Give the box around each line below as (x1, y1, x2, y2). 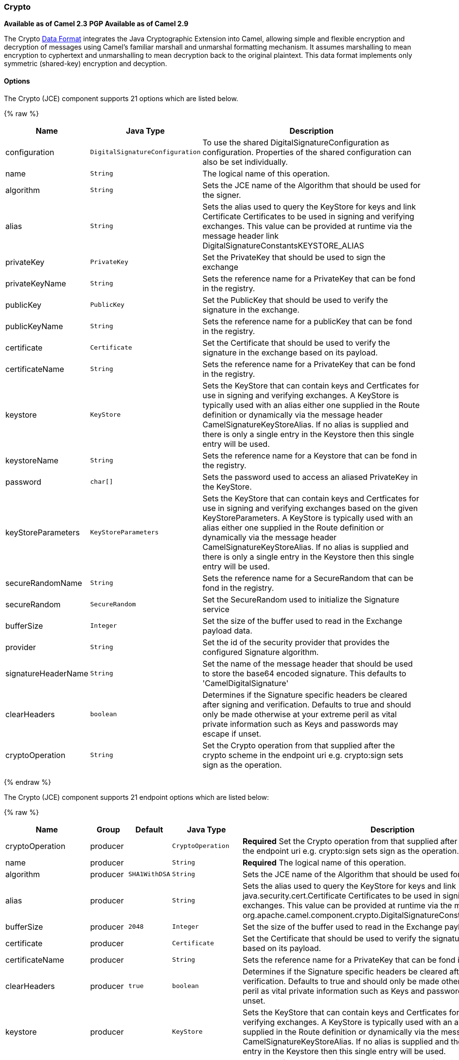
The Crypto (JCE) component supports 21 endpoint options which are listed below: (4, 793, 269, 801)
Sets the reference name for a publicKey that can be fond (202, 316, 412, 326)
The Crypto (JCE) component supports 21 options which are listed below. (4, 94, 238, 103)
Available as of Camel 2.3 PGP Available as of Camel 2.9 (4, 19, 189, 28)
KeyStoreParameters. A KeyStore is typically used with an (202, 512, 413, 523)
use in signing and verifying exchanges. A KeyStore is (202, 390, 399, 400)
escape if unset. (202, 728, 261, 739)
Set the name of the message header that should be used (202, 658, 413, 669)
